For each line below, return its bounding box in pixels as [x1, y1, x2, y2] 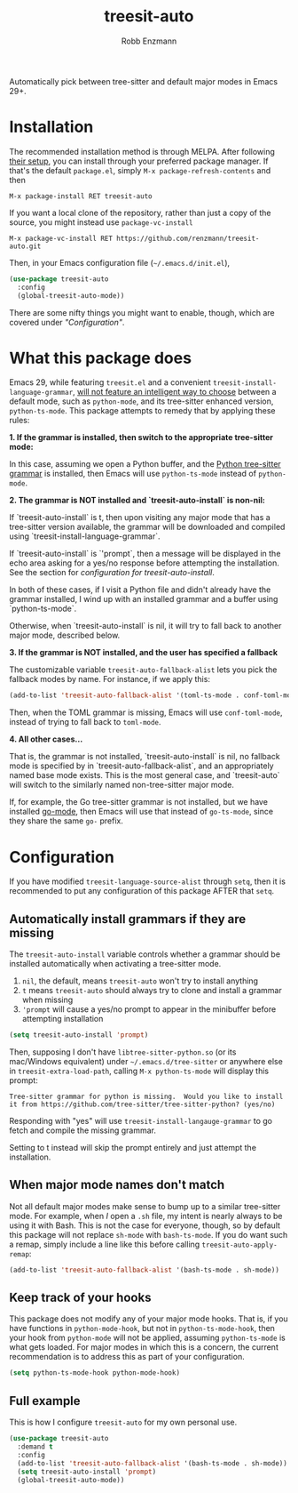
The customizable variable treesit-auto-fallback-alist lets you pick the [9, 664, 278, 675]
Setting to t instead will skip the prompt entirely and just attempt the [9, 1142, 257, 1152]
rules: [9, 415, 30, 426]
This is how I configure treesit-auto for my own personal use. [9, 1417, 238, 1428]
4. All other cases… [9, 734, 83, 744]
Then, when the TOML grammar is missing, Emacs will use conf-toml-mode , [9, 707, 283, 718]
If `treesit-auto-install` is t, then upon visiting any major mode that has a [9, 512, 271, 523]
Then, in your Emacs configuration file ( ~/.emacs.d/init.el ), [9, 257, 231, 268]
